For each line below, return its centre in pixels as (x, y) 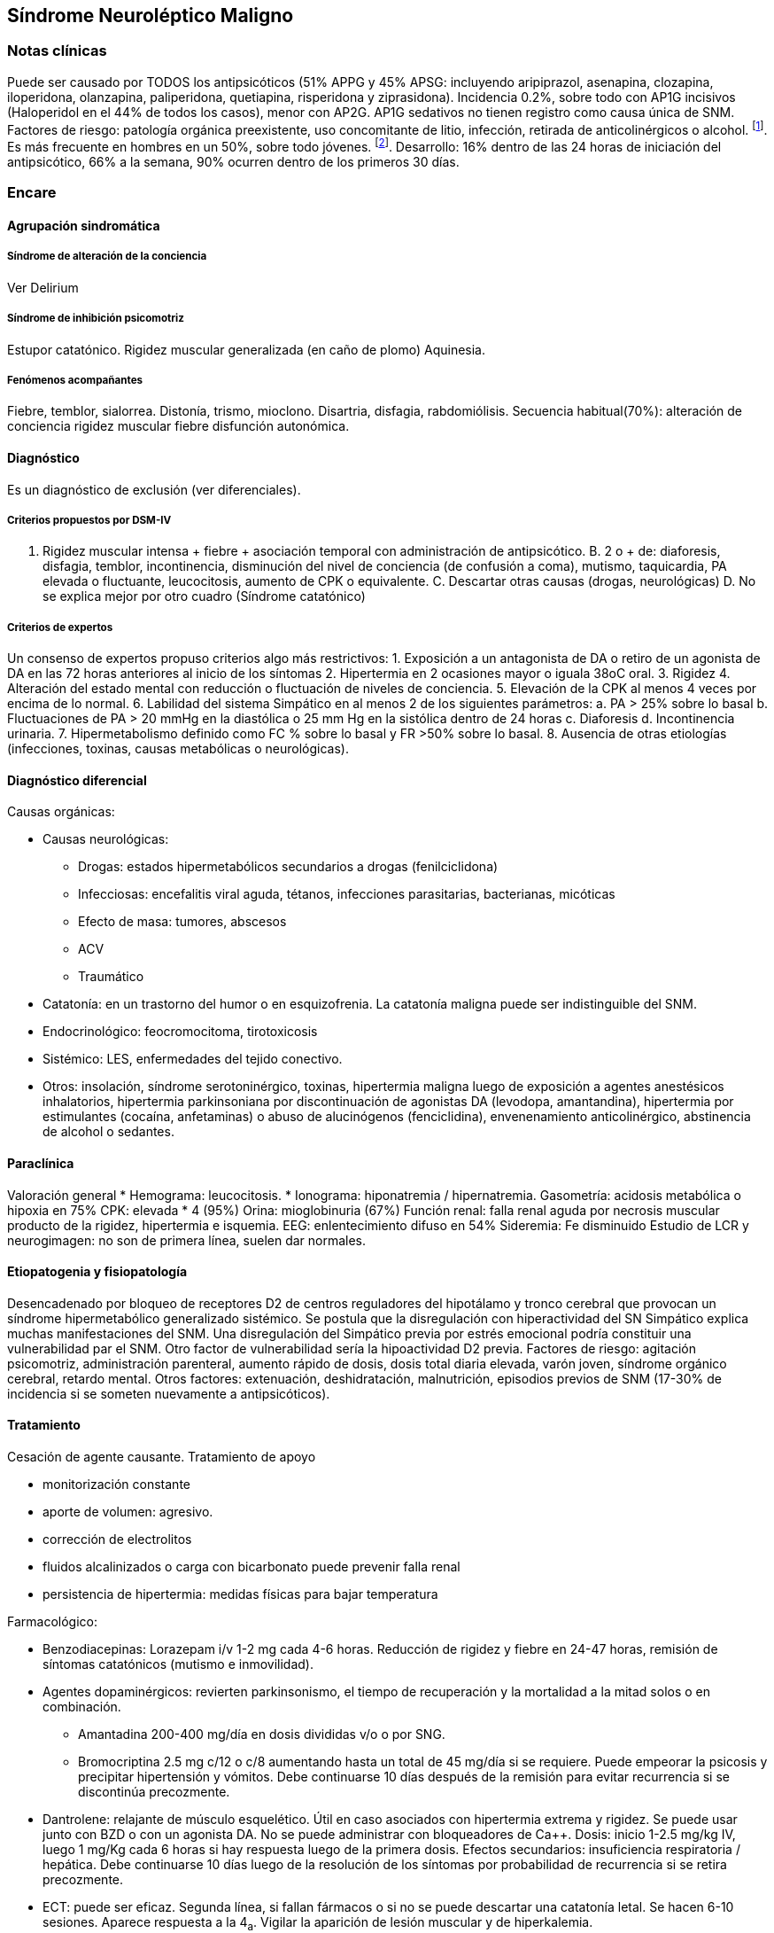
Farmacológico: (52, 1622)
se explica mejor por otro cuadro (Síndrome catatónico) (204, 596)
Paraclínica (41, 1164)
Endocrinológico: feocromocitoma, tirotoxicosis (180, 1032)
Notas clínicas (57, 51)
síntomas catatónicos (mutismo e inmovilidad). (178, 1664)
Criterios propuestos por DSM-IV (89, 521)
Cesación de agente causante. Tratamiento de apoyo (162, 1457)
